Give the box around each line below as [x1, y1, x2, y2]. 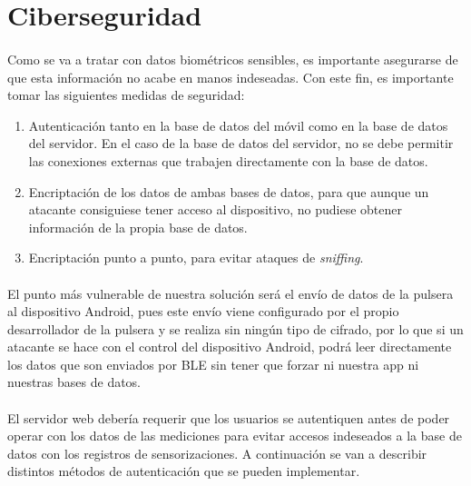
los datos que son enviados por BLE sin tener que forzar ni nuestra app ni [7, 354, 419, 373]
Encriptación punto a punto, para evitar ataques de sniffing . [28, 248, 364, 267]
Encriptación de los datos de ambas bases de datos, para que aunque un [28, 182, 429, 201]
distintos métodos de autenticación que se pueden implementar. [7, 461, 360, 481]
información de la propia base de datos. [28, 217, 248, 236]
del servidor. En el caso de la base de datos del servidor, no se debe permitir [28, 134, 454, 153]
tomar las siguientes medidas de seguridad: [7, 85, 245, 104]
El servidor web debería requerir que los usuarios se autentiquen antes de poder [7, 408, 450, 427]
